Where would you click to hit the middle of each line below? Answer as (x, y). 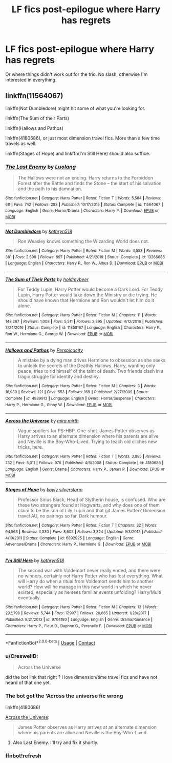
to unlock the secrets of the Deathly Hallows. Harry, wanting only (86, 366)
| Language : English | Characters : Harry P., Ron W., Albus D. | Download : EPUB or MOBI (84, 263)
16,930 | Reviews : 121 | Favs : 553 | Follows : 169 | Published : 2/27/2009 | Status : (77, 392)
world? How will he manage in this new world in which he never (85, 587)
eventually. (29, 597)
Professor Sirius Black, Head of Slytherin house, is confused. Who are (92, 500)
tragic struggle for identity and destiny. (59, 376)
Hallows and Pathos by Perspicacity (44, 350)
